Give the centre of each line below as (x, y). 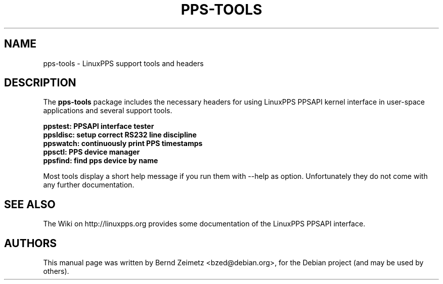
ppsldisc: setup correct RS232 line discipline (120, 135)
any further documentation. (89, 185)
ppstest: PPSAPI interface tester (99, 126)
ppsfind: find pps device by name (101, 161)
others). (56, 271)
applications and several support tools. (108, 111)
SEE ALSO (30, 204)
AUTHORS (31, 243)
